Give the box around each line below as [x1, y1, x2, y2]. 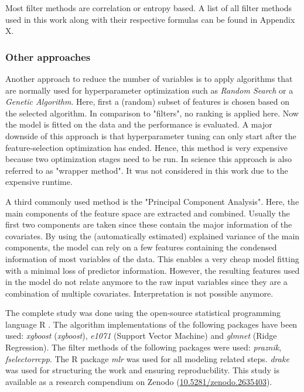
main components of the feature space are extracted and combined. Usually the [5, 207, 290, 219]
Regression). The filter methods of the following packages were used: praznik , [5, 341, 282, 353]
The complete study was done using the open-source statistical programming [5, 307, 281, 319]
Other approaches [5, 49, 91, 64]
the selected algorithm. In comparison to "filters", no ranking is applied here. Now [5, 106, 299, 119]
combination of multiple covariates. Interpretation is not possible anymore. [5, 287, 274, 299]
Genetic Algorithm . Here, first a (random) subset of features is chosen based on [5, 95, 289, 108]
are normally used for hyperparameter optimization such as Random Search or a [5, 84, 293, 96]
